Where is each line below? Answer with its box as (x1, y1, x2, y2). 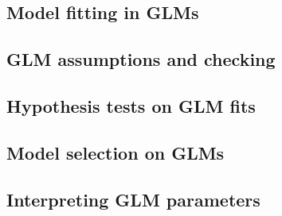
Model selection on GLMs (6, 140, 225, 164)
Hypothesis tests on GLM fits (6, 93, 256, 118)
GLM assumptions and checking (6, 47, 276, 71)
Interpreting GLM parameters (6, 187, 260, 211)
